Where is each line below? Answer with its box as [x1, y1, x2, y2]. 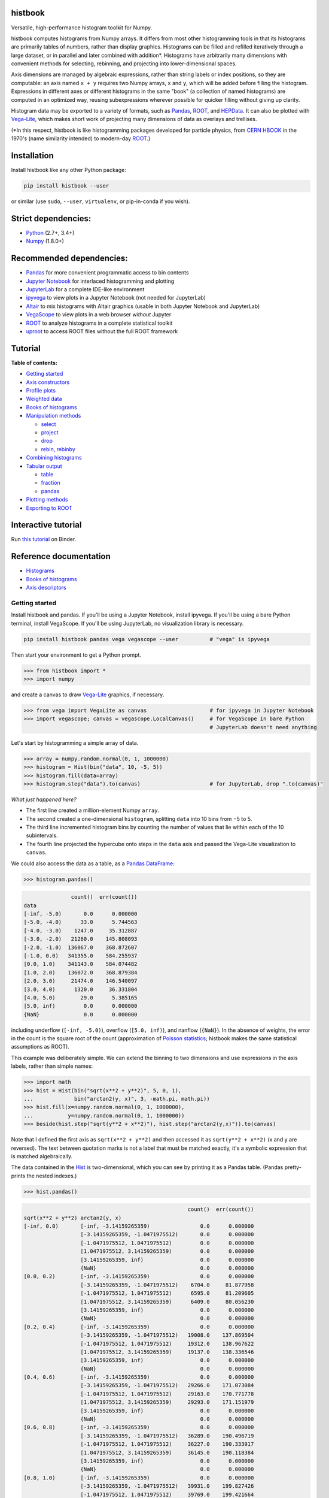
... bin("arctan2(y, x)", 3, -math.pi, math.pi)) [23, 1095, 210, 1102]
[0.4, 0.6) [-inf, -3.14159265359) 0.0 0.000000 [23, 1374, 254, 1381]
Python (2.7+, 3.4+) [26, 229, 75, 236]
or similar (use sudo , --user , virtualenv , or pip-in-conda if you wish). [11, 198, 190, 205]
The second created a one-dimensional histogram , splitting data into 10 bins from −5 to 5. [26, 815, 252, 822]
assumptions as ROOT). [11, 1043, 70, 1050]
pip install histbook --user [23, 183, 109, 189]
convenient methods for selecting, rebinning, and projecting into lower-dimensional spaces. [11, 60, 237, 67]
